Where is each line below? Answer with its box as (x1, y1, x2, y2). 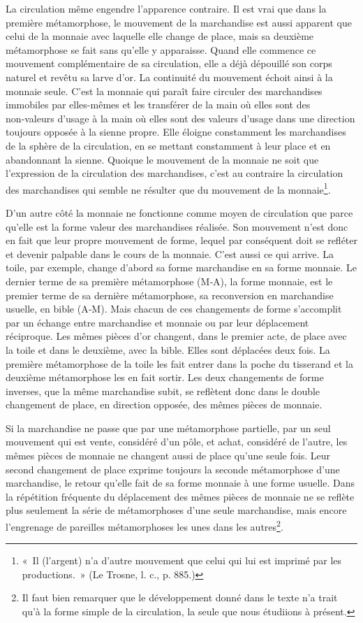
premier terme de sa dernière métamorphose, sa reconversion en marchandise (6, 287, 334, 302)
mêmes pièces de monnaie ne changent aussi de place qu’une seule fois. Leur (6, 448, 330, 463)
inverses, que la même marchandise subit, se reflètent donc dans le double (6, 383, 320, 398)
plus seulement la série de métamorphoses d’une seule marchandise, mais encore (6, 503, 347, 517)
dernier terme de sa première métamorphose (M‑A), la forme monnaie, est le (6, 273, 333, 288)
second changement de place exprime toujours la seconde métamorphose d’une (6, 461, 340, 476)
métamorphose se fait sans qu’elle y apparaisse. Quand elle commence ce (6, 42, 316, 57)
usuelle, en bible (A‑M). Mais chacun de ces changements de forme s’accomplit (6, 301, 342, 316)
